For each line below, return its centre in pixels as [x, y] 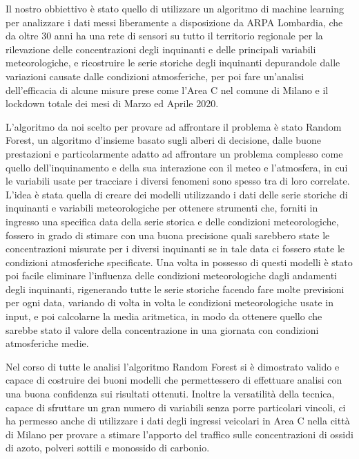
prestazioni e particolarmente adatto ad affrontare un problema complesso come [174, 153]
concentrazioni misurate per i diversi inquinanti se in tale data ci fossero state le [175, 249]
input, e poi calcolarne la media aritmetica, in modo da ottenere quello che [164, 316]
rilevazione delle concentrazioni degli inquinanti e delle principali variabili [161, 49]
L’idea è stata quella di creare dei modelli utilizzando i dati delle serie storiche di [177, 194]
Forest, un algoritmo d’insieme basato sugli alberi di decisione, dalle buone [163, 140]
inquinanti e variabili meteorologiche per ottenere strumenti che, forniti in [162, 208]
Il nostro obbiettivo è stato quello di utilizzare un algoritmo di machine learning [175, 8]
